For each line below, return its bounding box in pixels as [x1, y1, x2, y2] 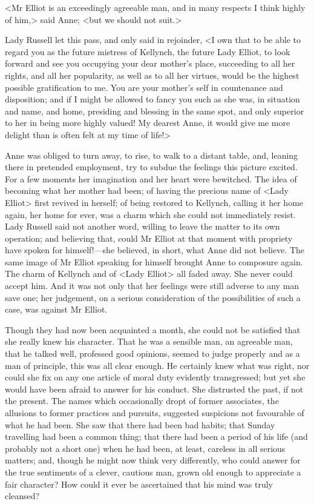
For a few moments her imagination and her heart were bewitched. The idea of [5, 172, 297, 185]
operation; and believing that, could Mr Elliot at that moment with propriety [5, 231, 293, 244]
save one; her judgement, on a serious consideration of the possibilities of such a [5, 291, 301, 303]
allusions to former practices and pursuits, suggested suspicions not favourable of [5, 406, 304, 419]
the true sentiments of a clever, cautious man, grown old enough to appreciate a [5, 465, 301, 478]
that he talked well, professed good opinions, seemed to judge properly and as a [5, 347, 300, 360]
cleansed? [5, 489, 40, 502]
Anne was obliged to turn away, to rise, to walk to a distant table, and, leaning [5, 148, 298, 161]
